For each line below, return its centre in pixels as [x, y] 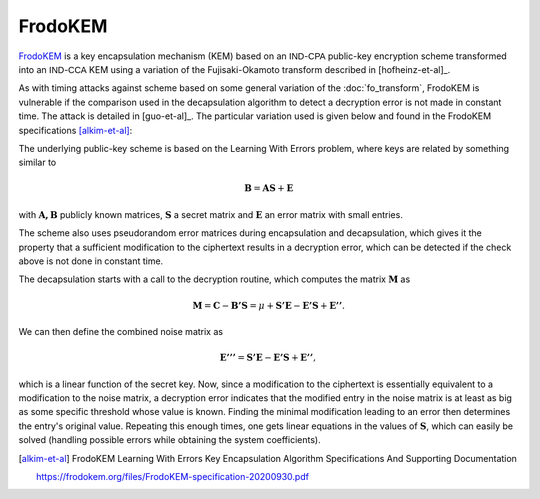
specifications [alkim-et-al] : [75, 130]
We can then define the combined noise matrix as [121, 331]
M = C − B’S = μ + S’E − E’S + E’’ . [268, 305]
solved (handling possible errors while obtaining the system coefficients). [169, 440]
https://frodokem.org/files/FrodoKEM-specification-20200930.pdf [173, 476]
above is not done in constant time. [91, 261]
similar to [37, 162]
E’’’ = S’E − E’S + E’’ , [268, 358]
